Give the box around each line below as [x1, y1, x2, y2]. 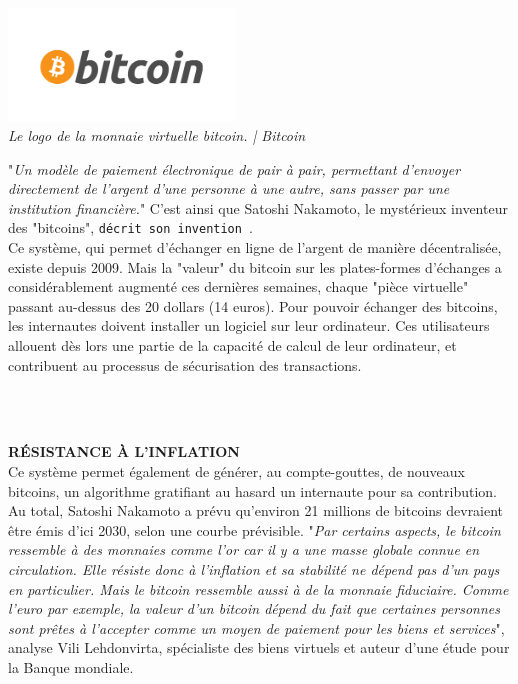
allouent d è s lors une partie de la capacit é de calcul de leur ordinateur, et [8, 334, 457, 355]
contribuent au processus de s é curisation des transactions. [8, 354, 362, 375]
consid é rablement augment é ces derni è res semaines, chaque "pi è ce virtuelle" [8, 276, 469, 297]
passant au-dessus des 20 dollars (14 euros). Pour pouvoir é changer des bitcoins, [8, 295, 498, 316]
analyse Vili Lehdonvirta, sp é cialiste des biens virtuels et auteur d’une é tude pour [8, 637, 510, 658]
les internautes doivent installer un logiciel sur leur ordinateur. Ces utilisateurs [8, 315, 490, 336]
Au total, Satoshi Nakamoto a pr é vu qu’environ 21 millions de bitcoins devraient [8, 500, 504, 521]
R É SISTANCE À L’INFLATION [8, 441, 240, 462]
